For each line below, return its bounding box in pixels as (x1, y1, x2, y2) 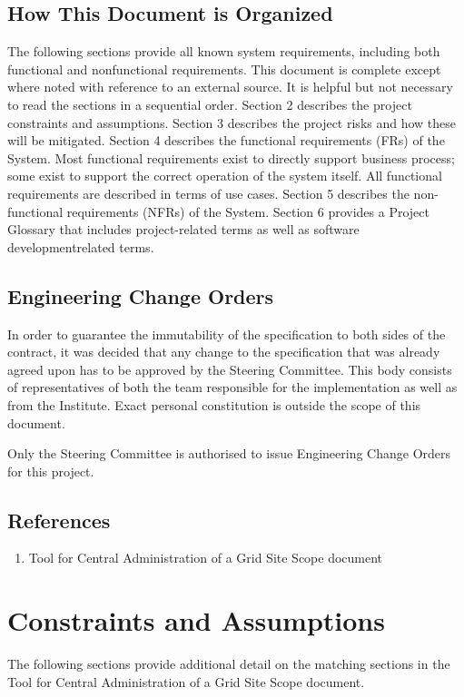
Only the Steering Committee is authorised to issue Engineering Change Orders (7, 444, 451, 463)
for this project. (7, 461, 94, 480)
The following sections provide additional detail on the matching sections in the (7, 654, 450, 673)
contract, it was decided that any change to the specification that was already (7, 342, 440, 361)
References (7, 506, 111, 534)
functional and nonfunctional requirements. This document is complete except (7, 59, 441, 78)
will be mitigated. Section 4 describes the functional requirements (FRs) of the (7, 131, 445, 150)
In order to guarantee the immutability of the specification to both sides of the (7, 324, 446, 343)
